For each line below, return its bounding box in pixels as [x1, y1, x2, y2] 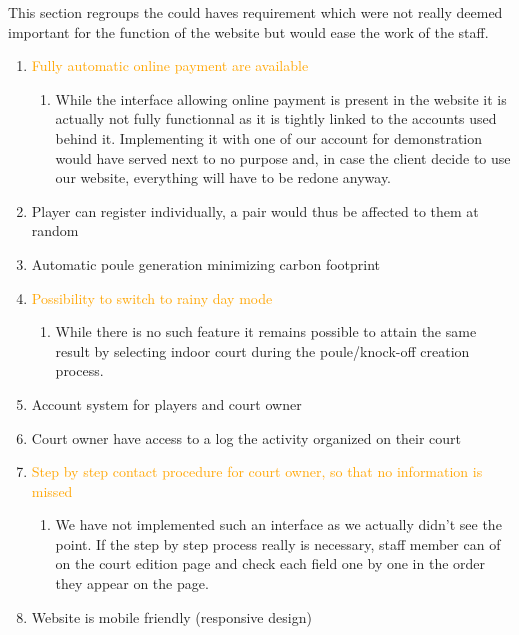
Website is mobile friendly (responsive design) [31, 606, 312, 627]
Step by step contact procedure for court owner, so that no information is [31, 461, 483, 482]
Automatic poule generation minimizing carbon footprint [31, 253, 381, 274]
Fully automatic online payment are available [31, 55, 309, 76]
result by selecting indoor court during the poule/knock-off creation [55, 340, 470, 361]
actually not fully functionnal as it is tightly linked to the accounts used [55, 108, 497, 129]
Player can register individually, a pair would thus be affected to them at [31, 200, 479, 221]
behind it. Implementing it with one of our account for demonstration [55, 127, 483, 148]
